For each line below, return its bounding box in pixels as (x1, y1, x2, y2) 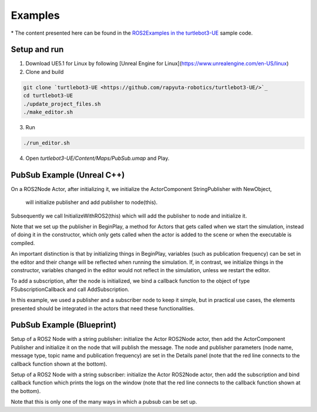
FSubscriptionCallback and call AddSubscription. (11, 286, 129, 293)
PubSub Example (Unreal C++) (11, 170, 125, 180)
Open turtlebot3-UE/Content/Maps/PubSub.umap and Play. (25, 155, 170, 162)
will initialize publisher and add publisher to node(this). (25, 199, 158, 206)
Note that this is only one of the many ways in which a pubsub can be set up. (11, 398, 197, 406)
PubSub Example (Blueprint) (11, 320, 117, 330)
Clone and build (25, 68, 64, 75)
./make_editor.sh (23, 109, 73, 115)
